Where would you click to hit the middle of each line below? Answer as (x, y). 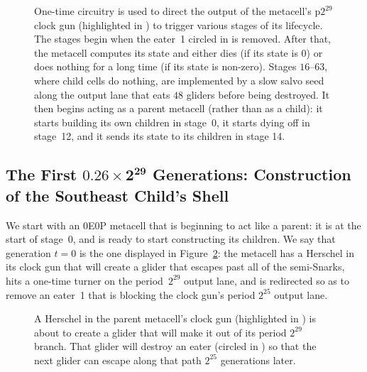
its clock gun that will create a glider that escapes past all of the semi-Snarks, (175, 267)
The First (42, 174)
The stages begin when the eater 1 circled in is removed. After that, (183, 39)
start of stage (34, 239)
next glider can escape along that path (118, 360)
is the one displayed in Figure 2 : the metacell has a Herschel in (217, 252)
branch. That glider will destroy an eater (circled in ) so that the (175, 346)
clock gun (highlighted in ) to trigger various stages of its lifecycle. (179, 24)
